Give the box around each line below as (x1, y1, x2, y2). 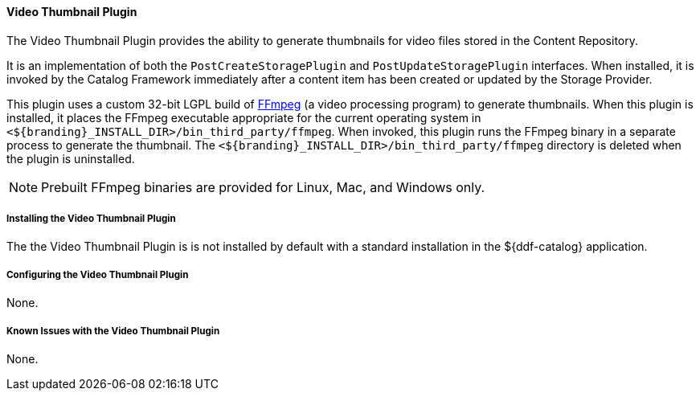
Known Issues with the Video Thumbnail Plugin (6, 325, 220, 337)
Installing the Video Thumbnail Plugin (6, 213, 176, 224)
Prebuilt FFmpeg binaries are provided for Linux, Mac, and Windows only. (41, 178, 485, 195)
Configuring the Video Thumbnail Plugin (6, 268, 189, 280)
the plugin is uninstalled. (6, 151, 135, 166)
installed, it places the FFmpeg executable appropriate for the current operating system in (6, 110, 481, 125)
